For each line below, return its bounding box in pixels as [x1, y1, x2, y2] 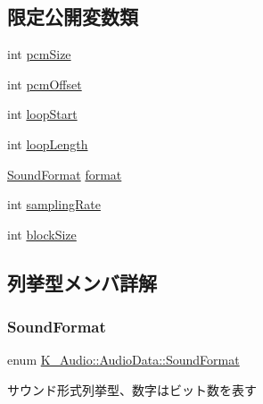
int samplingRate [7, 195, 101, 214]
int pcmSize [7, 45, 71, 63]
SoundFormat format [7, 164, 122, 183]
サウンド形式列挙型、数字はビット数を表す [7, 380, 257, 399]
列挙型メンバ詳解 [7, 268, 157, 296]
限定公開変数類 [7, 3, 138, 30]
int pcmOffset [7, 74, 82, 93]
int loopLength [7, 134, 88, 153]
